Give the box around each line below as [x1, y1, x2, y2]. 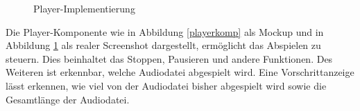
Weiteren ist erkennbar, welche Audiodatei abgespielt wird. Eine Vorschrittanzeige [6, 65, 354, 79]
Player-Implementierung [33, 1, 135, 15]
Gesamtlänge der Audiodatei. [6, 92, 130, 106]
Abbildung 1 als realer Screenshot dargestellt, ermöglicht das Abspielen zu [6, 38, 321, 52]
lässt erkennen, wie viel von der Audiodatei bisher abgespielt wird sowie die [6, 78, 327, 92]
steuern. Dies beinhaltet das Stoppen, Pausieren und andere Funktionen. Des [6, 51, 333, 65]
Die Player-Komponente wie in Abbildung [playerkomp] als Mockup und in [6, 24, 324, 39]
